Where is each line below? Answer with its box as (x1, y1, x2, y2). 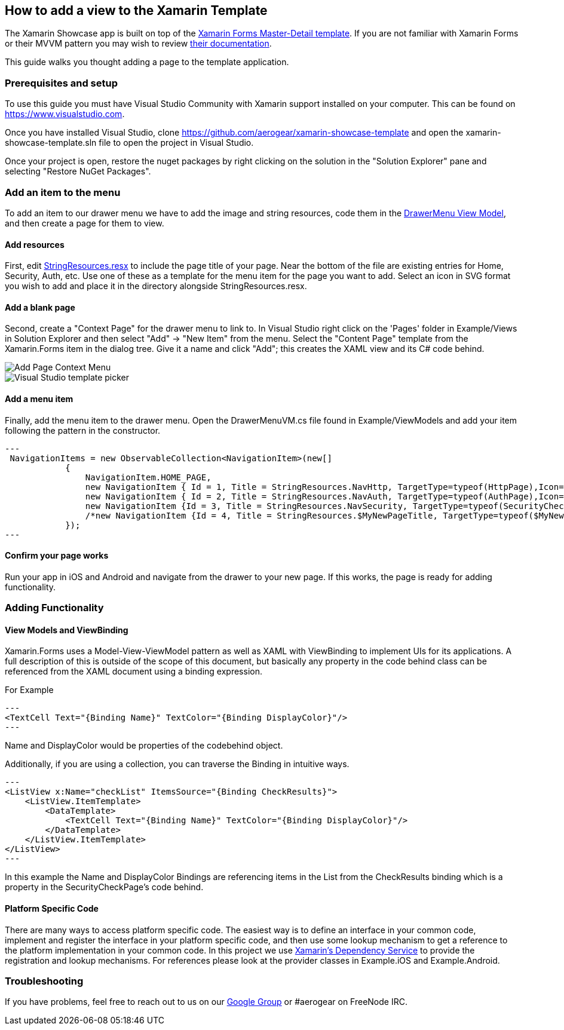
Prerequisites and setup (5, 76, 118, 89)
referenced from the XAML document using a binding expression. (5, 666, 262, 677)
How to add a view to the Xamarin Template (5, 3, 268, 18)
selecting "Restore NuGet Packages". (5, 166, 151, 177)
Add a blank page (5, 302, 75, 312)
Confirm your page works (5, 550, 109, 561)
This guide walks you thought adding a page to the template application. (5, 57, 289, 68)
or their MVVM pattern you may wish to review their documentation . (5, 38, 272, 49)
